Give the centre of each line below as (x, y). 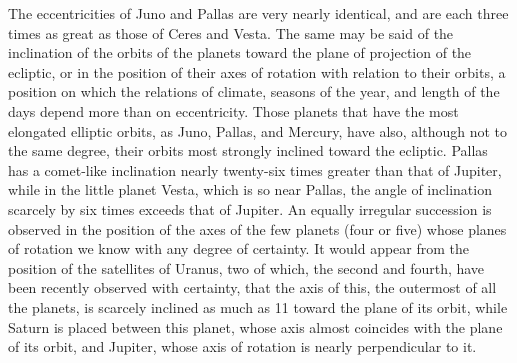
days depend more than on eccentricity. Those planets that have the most (233, 110)
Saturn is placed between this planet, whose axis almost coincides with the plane (255, 326)
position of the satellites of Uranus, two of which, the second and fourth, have (246, 267)
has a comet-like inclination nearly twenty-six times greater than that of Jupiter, (255, 169)
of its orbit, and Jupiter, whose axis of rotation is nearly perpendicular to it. (242, 346)
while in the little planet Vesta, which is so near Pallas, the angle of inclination (250, 189)
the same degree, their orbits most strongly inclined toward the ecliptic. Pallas (248, 150)
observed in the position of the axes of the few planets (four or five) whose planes (257, 228)
